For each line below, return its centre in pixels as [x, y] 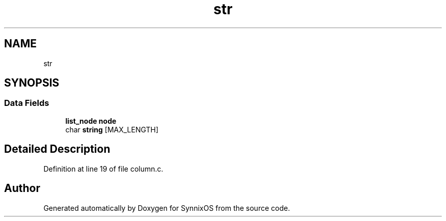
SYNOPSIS [32, 83]
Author [22, 188]
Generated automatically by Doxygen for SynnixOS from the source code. [167, 208]
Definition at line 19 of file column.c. [103, 169]
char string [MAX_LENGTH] [112, 129]
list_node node [91, 121]
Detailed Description [57, 149]
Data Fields [27, 103]
